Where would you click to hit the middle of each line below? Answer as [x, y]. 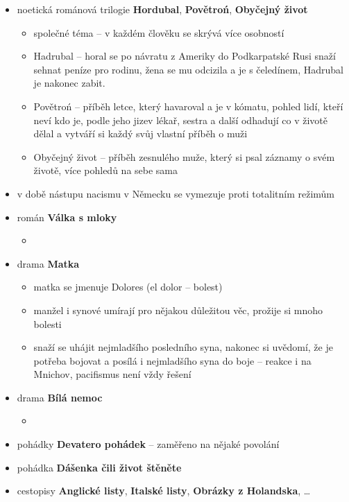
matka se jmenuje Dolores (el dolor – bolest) [128, 287]
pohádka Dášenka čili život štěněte [99, 467]
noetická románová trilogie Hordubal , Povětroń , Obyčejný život [162, 9]
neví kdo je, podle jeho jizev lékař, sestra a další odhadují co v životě [181, 120]
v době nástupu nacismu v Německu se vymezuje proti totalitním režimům [176, 193]
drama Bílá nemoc [60, 397]
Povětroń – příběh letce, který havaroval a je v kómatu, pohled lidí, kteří [188, 106]
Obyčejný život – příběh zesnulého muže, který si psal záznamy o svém [184, 156]
